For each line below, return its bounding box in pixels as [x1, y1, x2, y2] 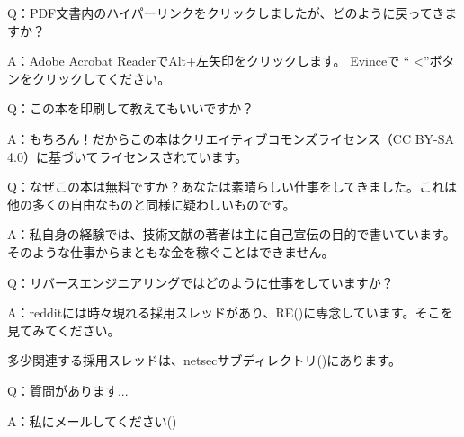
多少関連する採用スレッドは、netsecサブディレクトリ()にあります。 [7, 351, 401, 370]
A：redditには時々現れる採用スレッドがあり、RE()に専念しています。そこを [7, 303, 453, 322]
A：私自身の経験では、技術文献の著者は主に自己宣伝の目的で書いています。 [7, 225, 456, 244]
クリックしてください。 [31, 68, 171, 87]
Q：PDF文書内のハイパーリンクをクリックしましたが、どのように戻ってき [7, 4, 445, 22]
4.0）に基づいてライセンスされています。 [7, 147, 248, 165]
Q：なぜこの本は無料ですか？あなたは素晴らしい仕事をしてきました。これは [7, 177, 458, 196]
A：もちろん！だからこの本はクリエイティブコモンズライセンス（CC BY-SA [7, 129, 455, 147]
